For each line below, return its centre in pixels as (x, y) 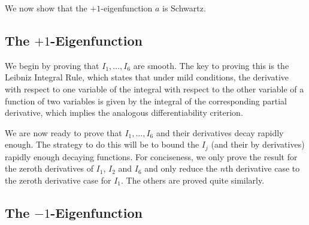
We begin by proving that (52, 65)
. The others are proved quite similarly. (193, 180)
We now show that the (46, 8)
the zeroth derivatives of (49, 168)
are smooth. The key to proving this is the (211, 65)
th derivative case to (263, 168)
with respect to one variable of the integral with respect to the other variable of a (154, 88)
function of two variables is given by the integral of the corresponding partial (146, 100)
